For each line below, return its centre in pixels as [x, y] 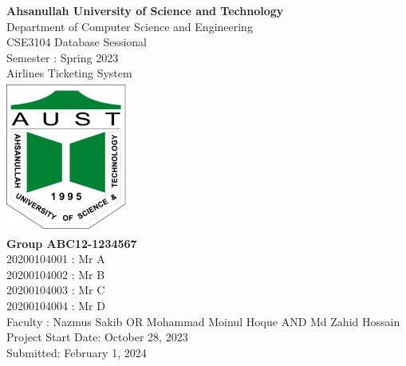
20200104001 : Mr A [56, 259]
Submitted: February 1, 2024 [77, 352]
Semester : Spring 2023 [63, 57]
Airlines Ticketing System [69, 73]
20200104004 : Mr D [56, 305]
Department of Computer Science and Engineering [130, 26]
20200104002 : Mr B [56, 274]
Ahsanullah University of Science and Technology [145, 10]
